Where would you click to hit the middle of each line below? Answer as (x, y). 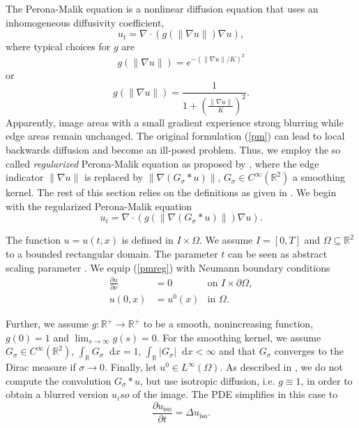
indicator (25, 177)
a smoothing (319, 177)
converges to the (309, 351)
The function (33, 240)
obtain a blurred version (57, 394)
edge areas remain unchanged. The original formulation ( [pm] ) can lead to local (175, 136)
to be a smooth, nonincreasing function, (228, 324)
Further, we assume (47, 324)
